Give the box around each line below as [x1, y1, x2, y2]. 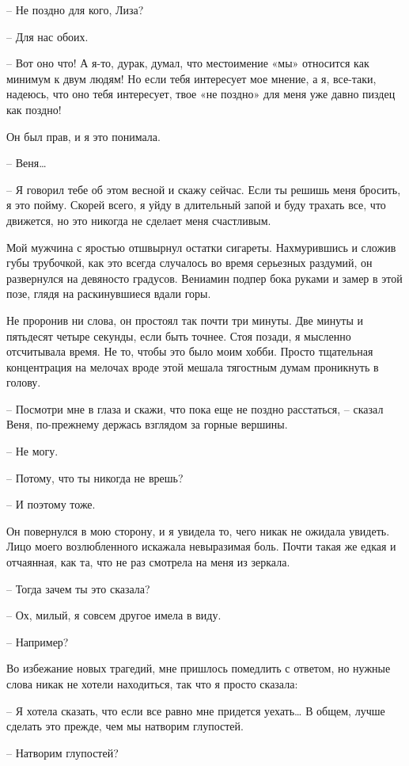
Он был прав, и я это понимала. [6, 128, 161, 144]
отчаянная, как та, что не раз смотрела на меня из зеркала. [6, 554, 290, 570]
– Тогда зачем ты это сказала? [6, 580, 150, 596]
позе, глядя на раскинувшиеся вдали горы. [6, 285, 211, 302]
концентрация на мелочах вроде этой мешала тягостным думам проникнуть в [6, 358, 379, 375]
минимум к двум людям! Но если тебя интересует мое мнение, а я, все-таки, [6, 70, 377, 86]
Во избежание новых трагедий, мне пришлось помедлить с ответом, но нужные [6, 660, 391, 676]
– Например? [6, 633, 69, 650]
